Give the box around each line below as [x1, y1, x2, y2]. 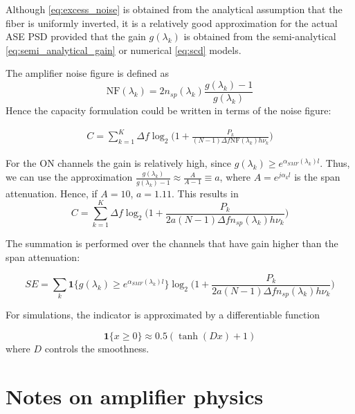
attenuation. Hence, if [6, 186, 98, 200]
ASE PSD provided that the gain [6, 29, 146, 44]
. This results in [171, 186, 239, 200]
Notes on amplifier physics [6, 381, 264, 410]
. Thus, [320, 156, 350, 170]
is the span [294, 170, 340, 184]
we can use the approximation [6, 170, 133, 184]
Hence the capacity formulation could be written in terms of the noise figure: [6, 103, 331, 118]
